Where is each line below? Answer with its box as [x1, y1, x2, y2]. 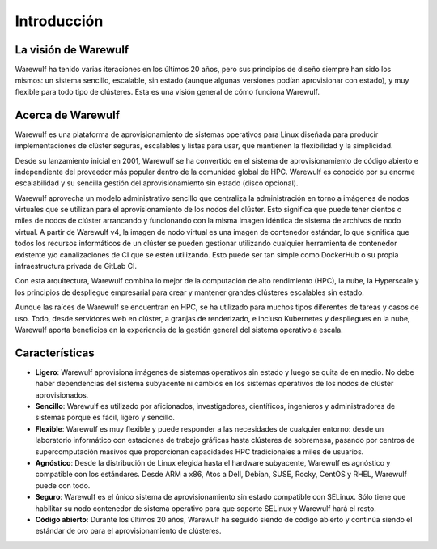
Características [15, 346, 95, 360]
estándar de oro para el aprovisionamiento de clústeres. [35, 526, 222, 536]
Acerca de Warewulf [15, 108, 121, 121]
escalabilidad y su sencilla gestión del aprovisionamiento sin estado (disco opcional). [15, 178, 299, 188]
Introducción [15, 12, 104, 30]
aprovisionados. [35, 389, 89, 400]
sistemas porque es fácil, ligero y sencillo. [35, 413, 176, 423]
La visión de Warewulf [15, 43, 129, 57]
